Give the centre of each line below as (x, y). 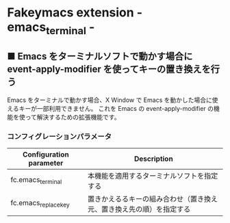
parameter (46, 163)
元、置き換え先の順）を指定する (139, 209)
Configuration (46, 154)
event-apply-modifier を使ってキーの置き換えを (109, 69)
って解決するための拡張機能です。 (73, 117)
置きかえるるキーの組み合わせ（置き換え (153, 198)
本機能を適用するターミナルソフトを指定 (153, 176)
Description (153, 159)
